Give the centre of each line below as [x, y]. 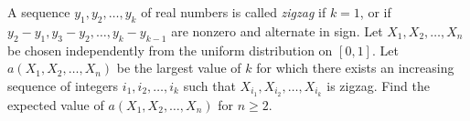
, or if [375, 12]
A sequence [39, 12]
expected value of [56, 104]
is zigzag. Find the [378, 85]
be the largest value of [179, 68]
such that [209, 85]
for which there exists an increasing [355, 68]
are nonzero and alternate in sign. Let [277, 30]
